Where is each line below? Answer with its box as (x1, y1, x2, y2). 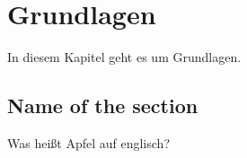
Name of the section (7, 92, 198, 119)
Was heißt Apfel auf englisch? (7, 133, 170, 152)
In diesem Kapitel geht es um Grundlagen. (7, 48, 242, 66)
